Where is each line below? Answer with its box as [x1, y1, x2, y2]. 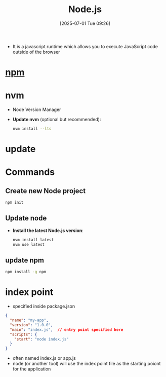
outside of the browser [12, 49, 60, 55]
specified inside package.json [12, 303, 75, 310]
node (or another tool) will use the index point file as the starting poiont [12, 361, 161, 367]
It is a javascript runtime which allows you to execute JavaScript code [12, 43, 158, 49]
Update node [5, 214, 47, 222]
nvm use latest [12, 242, 45, 247]
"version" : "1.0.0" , [10, 322, 53, 327]
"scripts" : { [10, 332, 37, 337]
